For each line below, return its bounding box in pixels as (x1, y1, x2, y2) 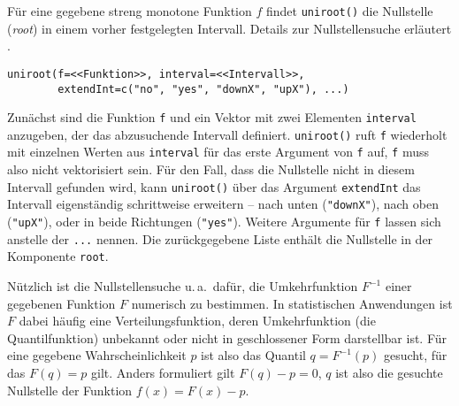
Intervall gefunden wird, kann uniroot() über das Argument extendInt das (7, 177, 421, 195)
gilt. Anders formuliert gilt (91, 363, 235, 381)
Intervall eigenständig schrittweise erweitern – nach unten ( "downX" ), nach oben (7, 195, 439, 213)
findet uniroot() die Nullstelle (265, 2, 433, 19)
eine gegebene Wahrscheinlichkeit (7, 346, 187, 364)
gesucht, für (384, 346, 448, 364)
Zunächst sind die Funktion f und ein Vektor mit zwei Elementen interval (7, 108, 417, 126)
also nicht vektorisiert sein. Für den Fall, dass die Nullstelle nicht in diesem (7, 160, 415, 179)
